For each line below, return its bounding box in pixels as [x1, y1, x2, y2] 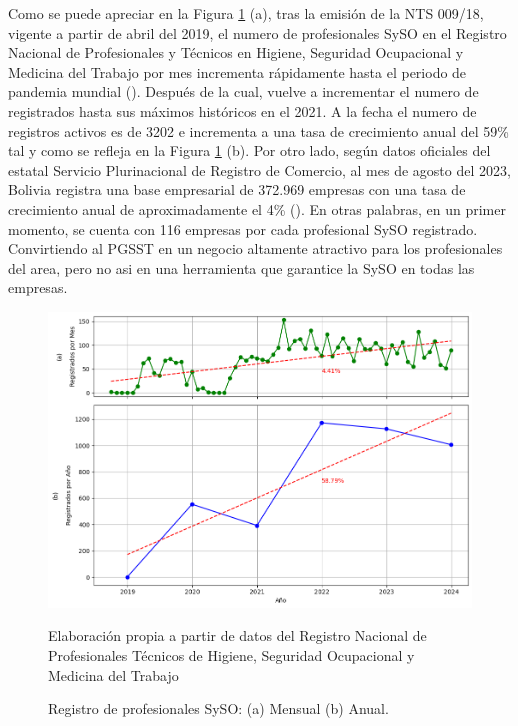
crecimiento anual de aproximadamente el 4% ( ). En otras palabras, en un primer [8, 198, 506, 219]
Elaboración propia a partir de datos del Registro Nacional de [48, 625, 427, 646]
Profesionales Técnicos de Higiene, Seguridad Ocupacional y [48, 644, 415, 665]
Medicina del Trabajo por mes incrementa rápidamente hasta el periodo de [8, 61, 467, 82]
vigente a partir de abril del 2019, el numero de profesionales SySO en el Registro [8, 22, 507, 43]
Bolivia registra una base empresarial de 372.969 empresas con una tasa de [8, 179, 466, 200]
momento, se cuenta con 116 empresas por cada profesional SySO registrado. [8, 218, 478, 239]
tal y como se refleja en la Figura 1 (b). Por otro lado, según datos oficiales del [8, 140, 491, 161]
